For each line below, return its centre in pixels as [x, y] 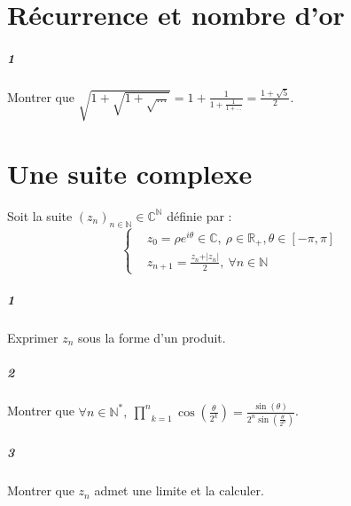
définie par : [199, 215]
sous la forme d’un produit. [152, 337]
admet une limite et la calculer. [179, 490]
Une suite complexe [130, 173]
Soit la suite [40, 215]
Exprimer [33, 337]
